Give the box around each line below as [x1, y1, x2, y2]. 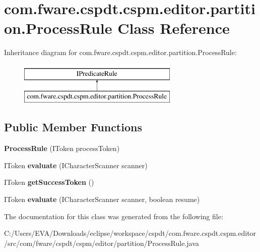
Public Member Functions [4, 119, 142, 135]
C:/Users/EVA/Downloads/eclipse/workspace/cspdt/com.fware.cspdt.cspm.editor [4, 228, 256, 238]
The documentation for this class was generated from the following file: [4, 211, 223, 221]
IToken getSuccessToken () [4, 177, 94, 187]
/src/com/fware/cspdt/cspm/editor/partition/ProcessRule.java [4, 237, 199, 248]
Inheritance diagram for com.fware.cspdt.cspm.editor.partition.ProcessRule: [4, 47, 237, 58]
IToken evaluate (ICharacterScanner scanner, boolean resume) [4, 194, 200, 205]
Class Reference [117, 18, 230, 38]
